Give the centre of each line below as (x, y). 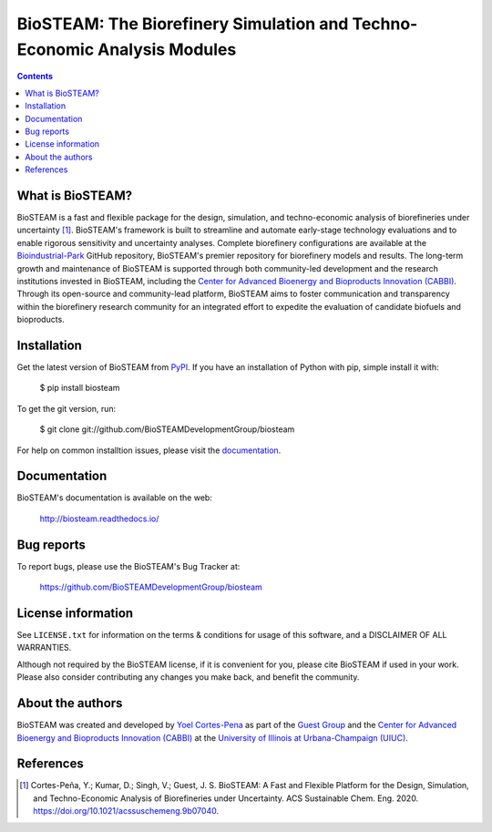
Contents (35, 77)
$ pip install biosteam (80, 388)
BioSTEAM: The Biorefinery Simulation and (183, 24)
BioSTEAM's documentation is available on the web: (115, 498)
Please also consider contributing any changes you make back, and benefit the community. (188, 677)
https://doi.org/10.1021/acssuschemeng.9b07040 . (126, 811)
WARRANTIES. (44, 648)
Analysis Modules (167, 49)
